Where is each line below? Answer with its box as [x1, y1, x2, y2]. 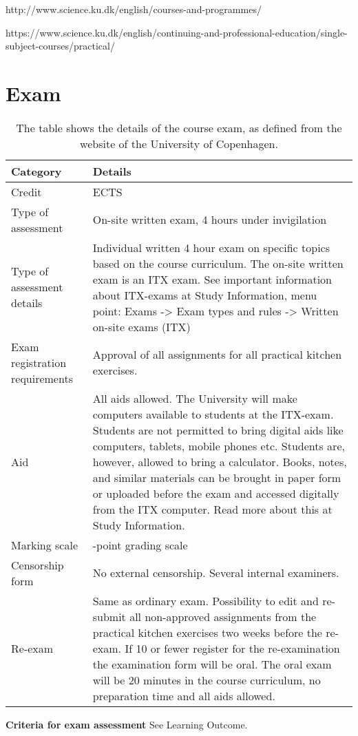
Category [11, 162, 62, 179]
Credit [11, 183, 42, 200]
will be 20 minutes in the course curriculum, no [92, 671, 321, 688]
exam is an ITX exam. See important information [92, 271, 333, 287]
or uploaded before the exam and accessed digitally [92, 485, 339, 501]
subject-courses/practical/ [6, 39, 115, 53]
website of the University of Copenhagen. [80, 135, 278, 151]
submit [92, 608, 126, 624]
